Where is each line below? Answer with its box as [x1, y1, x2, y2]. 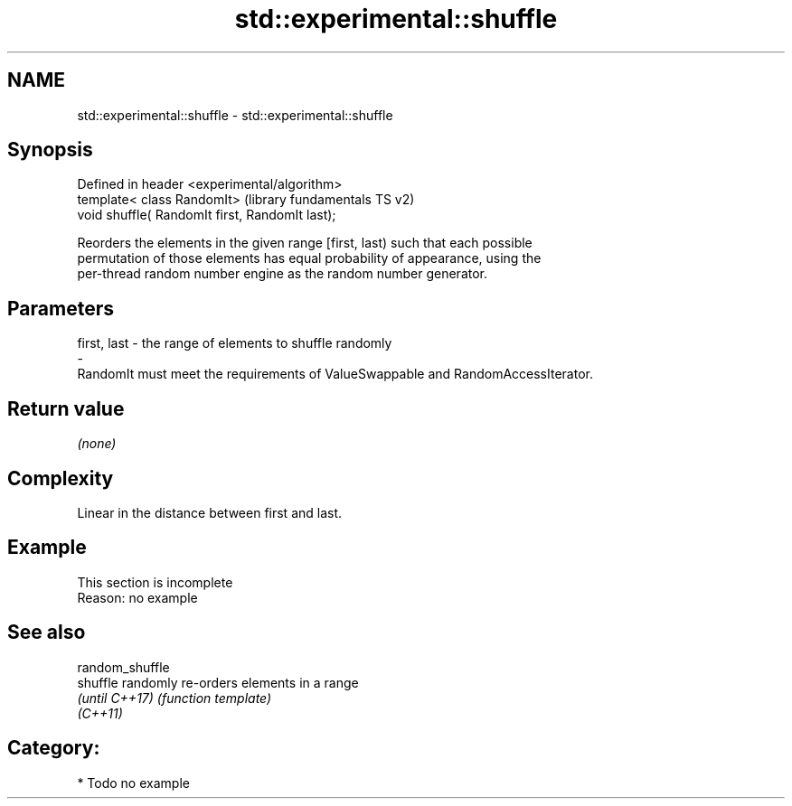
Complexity [7, 466, 114, 490]
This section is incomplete [77, 574, 233, 590]
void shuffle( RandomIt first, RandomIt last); [77, 207, 336, 223]
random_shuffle [77, 659, 170, 675]
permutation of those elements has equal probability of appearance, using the [77, 250, 542, 267]
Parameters [7, 296, 114, 320]
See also [7, 621, 86, 644]
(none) [77, 436, 117, 452]
